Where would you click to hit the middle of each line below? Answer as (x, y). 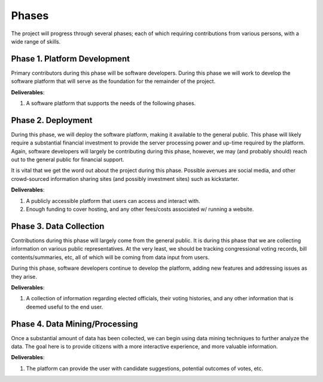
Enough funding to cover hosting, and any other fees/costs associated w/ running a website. (140, 210)
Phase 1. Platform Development (70, 59)
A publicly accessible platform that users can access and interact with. (113, 201)
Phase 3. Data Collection (58, 226)
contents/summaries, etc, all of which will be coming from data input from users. (110, 257)
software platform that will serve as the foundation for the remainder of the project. (113, 81)
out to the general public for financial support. (68, 160)
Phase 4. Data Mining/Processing (74, 324)
